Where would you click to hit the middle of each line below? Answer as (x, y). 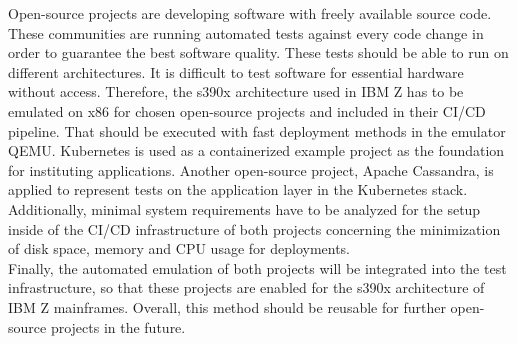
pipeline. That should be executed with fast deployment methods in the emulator (257, 130)
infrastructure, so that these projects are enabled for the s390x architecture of (246, 287)
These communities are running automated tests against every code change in (246, 32)
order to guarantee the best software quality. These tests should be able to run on (258, 52)
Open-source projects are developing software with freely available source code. (250, 13)
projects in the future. (118, 326)
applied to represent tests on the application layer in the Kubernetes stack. (238, 189)
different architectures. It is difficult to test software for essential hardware (236, 71)
